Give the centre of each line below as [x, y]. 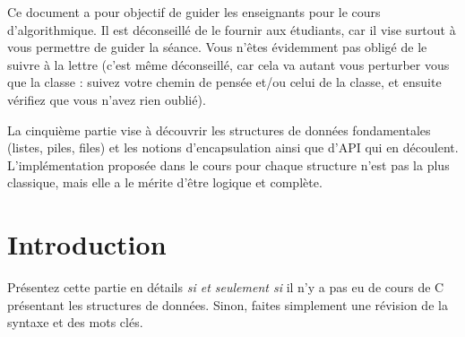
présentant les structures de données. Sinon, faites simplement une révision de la [228, 304]
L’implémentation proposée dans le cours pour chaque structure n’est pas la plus [228, 164]
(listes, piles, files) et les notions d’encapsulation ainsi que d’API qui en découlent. [233, 147]
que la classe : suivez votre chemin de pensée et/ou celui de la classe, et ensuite [224, 82]
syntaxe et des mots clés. [75, 322]
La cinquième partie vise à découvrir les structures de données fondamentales [219, 130]
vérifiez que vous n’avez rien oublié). [107, 99]
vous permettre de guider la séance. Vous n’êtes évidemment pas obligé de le [217, 47]
